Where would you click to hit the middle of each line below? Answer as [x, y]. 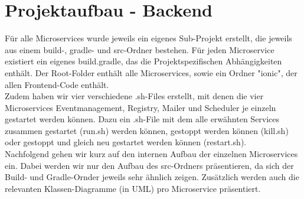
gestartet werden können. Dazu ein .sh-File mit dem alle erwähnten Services [142, 119]
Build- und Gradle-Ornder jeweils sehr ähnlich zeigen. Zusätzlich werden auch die [152, 177]
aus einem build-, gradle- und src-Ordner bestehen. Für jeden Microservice [140, 49]
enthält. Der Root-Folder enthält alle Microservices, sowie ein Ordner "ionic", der [151, 72]
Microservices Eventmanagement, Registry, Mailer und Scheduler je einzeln [140, 107]
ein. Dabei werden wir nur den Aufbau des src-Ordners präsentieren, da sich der [149, 165]
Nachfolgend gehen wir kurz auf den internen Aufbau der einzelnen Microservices [151, 154]
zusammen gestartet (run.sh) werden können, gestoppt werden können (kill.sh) [147, 130]
